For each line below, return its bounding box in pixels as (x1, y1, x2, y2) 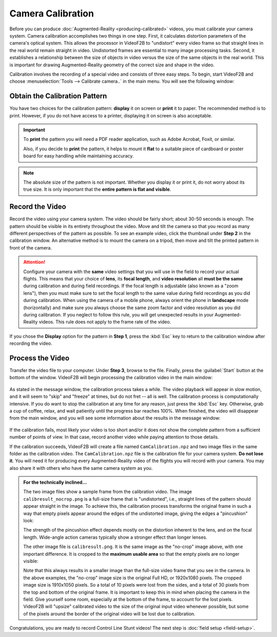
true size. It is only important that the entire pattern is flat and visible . (23, 186, 171, 192)
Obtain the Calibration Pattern (9, 92, 107, 100)
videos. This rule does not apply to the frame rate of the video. (38, 319, 171, 325)
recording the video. (9, 340, 52, 347)
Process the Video (9, 353, 70, 362)
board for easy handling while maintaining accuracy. (23, 153, 134, 159)
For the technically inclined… (23, 479, 87, 486)
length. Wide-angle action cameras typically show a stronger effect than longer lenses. (23, 534, 208, 540)
